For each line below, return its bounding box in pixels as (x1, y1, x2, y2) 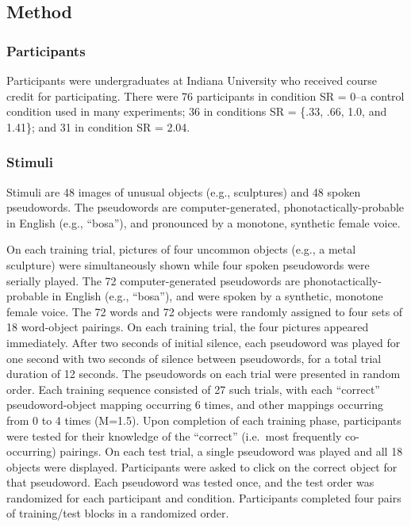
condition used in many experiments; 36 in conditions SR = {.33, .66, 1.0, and (6, 103, 387, 120)
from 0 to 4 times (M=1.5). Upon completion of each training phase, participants (6, 411, 401, 428)
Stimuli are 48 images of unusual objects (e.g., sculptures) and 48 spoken (6, 183, 361, 200)
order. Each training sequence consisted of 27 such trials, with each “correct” (6, 380, 380, 397)
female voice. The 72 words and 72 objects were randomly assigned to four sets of (6, 303, 403, 319)
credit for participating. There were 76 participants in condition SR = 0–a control (6, 87, 405, 104)
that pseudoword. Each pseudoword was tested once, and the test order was (6, 474, 375, 491)
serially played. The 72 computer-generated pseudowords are (6, 272, 300, 288)
